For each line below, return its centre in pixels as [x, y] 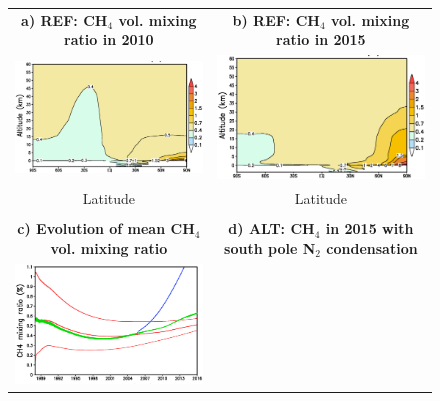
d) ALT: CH [271, 228]
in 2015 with [369, 228]
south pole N [270, 247]
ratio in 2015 [321, 39]
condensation [372, 247]
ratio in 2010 [109, 39]
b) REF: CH [276, 19]
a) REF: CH [64, 19]
